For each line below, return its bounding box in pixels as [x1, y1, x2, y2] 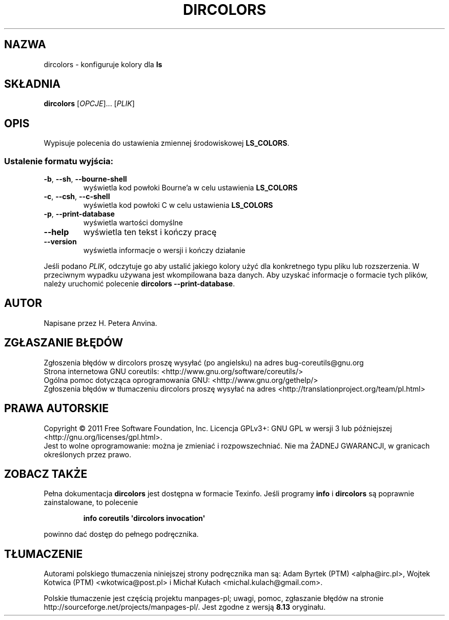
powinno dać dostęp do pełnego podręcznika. [44, 530, 199, 539]
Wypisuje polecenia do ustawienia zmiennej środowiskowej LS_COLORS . [44, 139, 290, 148]
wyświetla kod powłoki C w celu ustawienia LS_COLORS [83, 201, 273, 210]
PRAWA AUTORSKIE [4, 402, 109, 415]
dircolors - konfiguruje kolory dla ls [44, 60, 162, 69]
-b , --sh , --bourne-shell [44, 175, 127, 184]
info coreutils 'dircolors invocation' [83, 514, 206, 523]
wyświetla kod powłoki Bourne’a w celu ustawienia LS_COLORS [83, 183, 298, 192]
